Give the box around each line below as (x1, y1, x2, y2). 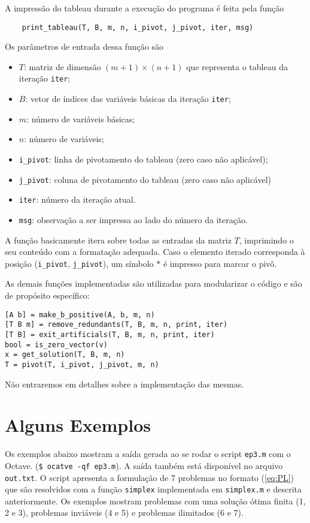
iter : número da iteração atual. (19, 193, 136, 206)
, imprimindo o (239, 233, 294, 246)
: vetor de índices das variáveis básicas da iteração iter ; (25, 92, 231, 105)
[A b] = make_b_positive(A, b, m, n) (5, 310, 155, 319)
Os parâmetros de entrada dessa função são (5, 40, 163, 53)
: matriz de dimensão (23, 60, 101, 73)
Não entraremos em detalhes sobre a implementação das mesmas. (5, 377, 244, 390)
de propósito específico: (5, 289, 90, 301)
